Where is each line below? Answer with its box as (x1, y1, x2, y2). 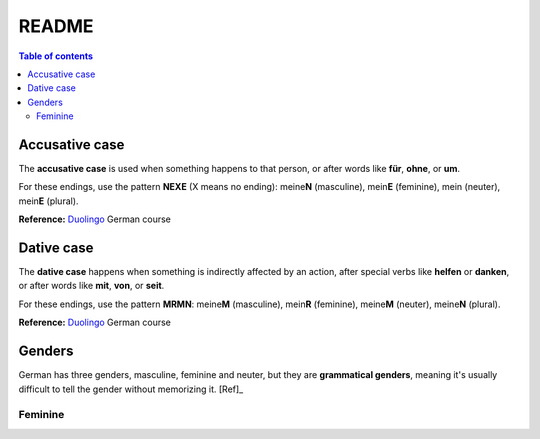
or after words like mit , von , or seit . (18, 280, 165, 292)
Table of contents (18, 50, 94, 62)
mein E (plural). (18, 195, 79, 207)
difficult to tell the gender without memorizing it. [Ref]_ (18, 383, 244, 395)
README (18, 15, 94, 37)
